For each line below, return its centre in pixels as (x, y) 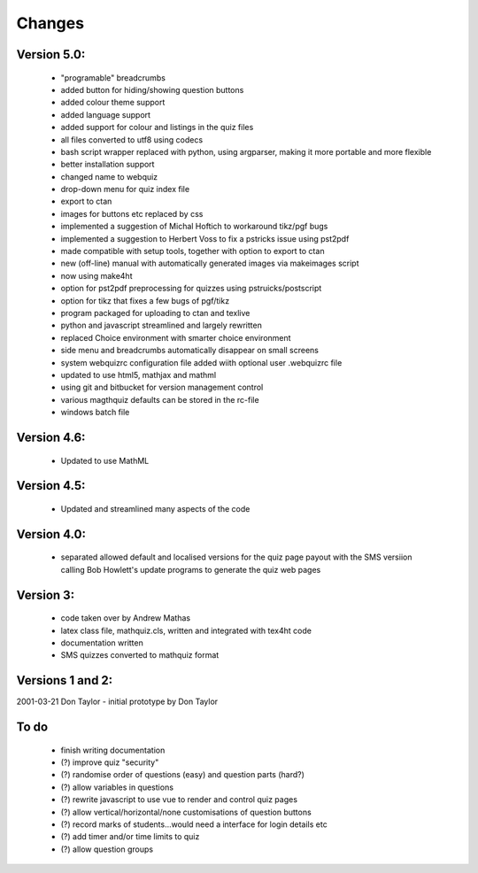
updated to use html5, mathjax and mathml (139, 375)
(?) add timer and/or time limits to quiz (130, 837)
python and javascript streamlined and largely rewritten (162, 325)
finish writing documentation (113, 750)
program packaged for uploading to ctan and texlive (155, 313)
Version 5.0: (51, 54)
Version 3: (46, 595)
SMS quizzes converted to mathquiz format (140, 655)
